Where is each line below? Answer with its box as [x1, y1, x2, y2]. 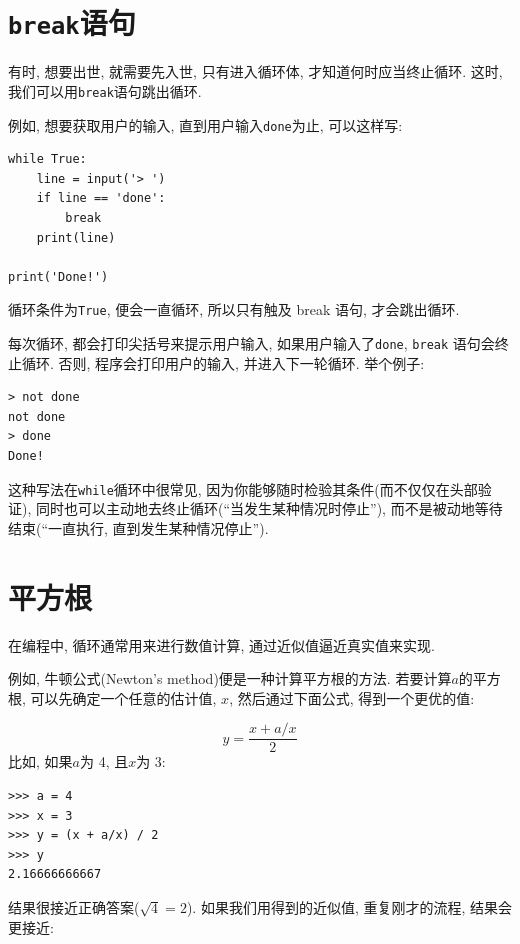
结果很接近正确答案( [8, 896, 140, 917]
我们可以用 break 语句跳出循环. [8, 80, 202, 101]
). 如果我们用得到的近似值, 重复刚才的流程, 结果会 [186, 896, 512, 917]
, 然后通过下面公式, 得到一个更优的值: [229, 687, 475, 708]
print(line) [36, 230, 116, 245]
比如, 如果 [8, 751, 73, 772]
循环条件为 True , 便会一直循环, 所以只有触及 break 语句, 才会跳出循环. [8, 299, 460, 320]
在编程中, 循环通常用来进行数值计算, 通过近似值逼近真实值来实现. [8, 634, 435, 655]
